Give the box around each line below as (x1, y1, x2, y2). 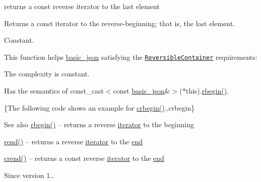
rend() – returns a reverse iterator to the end (4, 136, 143, 146)
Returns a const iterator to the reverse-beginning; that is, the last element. (4, 18, 235, 28)
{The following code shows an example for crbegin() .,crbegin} (4, 102, 195, 113)
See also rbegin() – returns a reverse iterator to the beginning (4, 119, 194, 130)
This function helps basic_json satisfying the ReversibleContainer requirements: (4, 51, 257, 62)
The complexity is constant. (4, 68, 90, 79)
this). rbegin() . (185, 85, 229, 96)
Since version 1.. (4, 170, 54, 180)
